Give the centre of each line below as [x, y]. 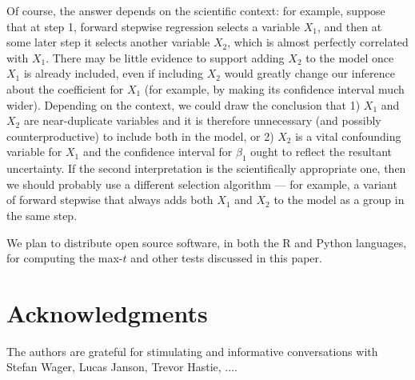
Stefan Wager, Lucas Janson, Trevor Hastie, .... [122, 367]
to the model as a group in [339, 200]
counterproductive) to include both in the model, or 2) [140, 136]
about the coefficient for [65, 88]
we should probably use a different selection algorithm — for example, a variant [202, 184]
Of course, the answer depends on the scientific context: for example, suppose [196, 10]
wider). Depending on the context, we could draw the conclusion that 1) [184, 104]
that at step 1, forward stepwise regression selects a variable [154, 26]
